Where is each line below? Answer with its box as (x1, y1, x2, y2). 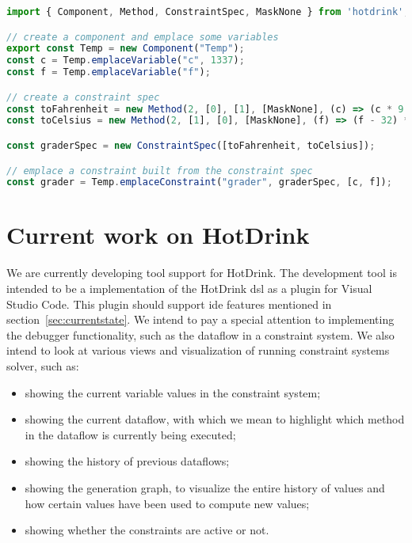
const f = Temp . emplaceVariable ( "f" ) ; (6, 66, 211, 78)
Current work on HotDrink (6, 218, 310, 251)
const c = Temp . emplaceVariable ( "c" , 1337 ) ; (6, 55, 245, 66)
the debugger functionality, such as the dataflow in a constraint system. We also (6, 326, 395, 343)
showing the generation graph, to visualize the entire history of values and (25, 479, 385, 496)
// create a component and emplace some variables (6, 31, 279, 43)
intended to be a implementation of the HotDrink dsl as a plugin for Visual (6, 279, 372, 296)
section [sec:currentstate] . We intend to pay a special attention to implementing (6, 311, 395, 328)
